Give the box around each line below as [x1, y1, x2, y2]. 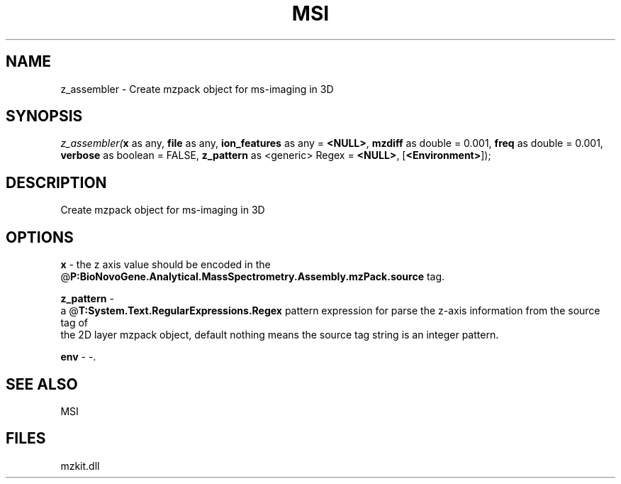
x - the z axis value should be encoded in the [60, 258, 271, 271]
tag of [60, 317, 88, 329]
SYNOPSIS [6, 107, 83, 126]
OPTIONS [6, 228, 74, 246]
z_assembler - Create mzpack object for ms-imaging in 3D [60, 82, 334, 95]
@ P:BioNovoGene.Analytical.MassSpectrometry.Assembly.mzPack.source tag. [60, 270, 445, 283]
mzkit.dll [60, 459, 100, 472]
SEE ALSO [6, 375, 78, 393]
